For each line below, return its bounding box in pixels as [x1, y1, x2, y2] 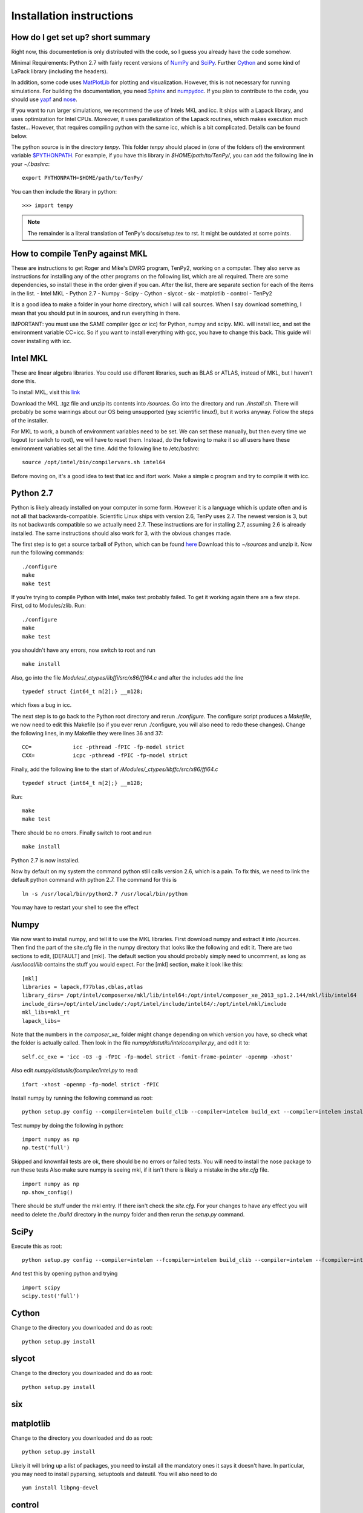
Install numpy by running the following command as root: [11, 1094, 153, 1101]
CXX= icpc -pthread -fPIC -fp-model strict [22, 752, 188, 759]
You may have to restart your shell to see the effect [11, 904, 139, 911]
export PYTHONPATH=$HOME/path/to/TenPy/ [22, 174, 143, 182]
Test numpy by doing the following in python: [11, 1121, 124, 1129]
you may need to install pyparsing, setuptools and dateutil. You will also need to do [11, 1470, 218, 1477]
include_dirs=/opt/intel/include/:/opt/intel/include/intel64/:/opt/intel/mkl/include [22, 1000, 287, 1007]
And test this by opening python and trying [11, 1270, 118, 1277]
